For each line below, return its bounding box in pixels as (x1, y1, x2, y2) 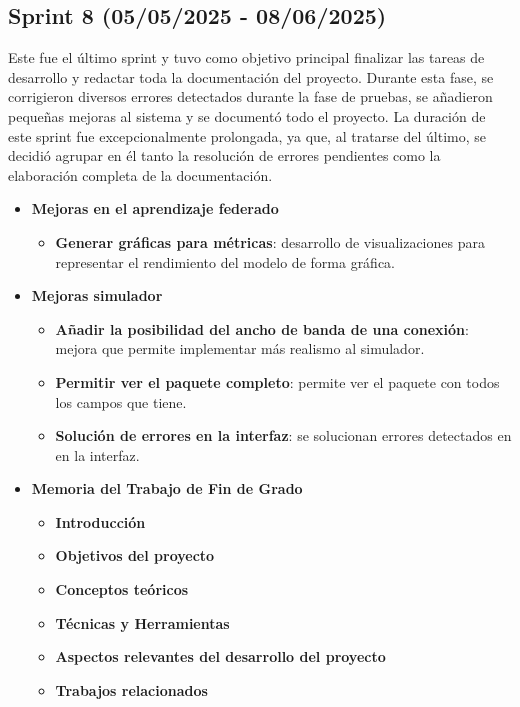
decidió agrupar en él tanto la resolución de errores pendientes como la (8, 145, 441, 166)
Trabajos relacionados (55, 679, 208, 700)
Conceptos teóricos (55, 579, 189, 600)
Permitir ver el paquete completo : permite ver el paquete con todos (55, 371, 500, 392)
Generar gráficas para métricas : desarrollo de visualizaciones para (55, 231, 485, 252)
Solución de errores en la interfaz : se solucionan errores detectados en (55, 425, 512, 446)
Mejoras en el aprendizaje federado (31, 198, 279, 219)
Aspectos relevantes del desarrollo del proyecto (55, 646, 386, 667)
